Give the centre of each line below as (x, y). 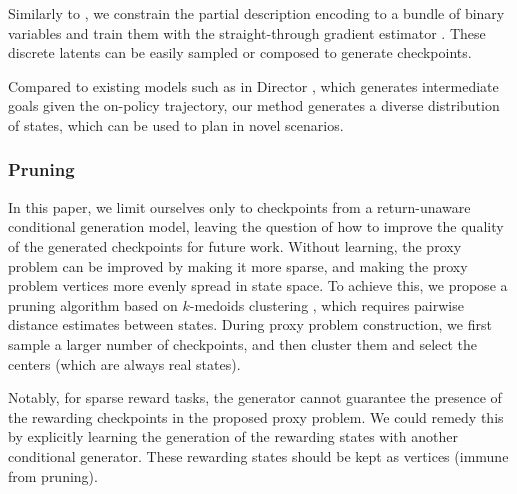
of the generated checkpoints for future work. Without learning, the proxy (235, 245)
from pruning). (53, 475)
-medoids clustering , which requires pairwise (326, 304)
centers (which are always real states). (124, 363)
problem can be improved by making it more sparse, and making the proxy (238, 265)
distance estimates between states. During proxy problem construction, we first (250, 324)
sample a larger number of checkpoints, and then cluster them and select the (243, 343)
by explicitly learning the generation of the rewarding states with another (233, 436)
